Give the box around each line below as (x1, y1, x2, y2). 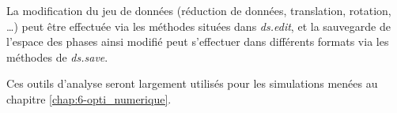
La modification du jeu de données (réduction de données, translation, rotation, (6, 2, 391, 18)
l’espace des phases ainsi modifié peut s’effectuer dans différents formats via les (6, 33, 389, 50)
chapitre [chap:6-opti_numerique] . (6, 90, 172, 107)
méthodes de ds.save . (6, 48, 108, 65)
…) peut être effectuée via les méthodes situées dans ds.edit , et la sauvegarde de (6, 17, 391, 34)
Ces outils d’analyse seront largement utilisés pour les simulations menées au (6, 75, 378, 92)
